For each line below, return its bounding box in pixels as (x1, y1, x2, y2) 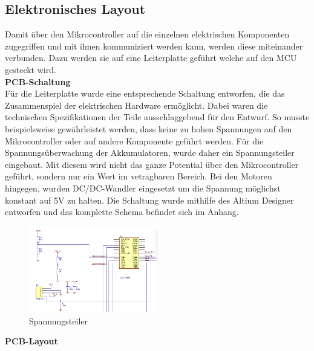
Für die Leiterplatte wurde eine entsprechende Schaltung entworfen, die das (5, 87, 285, 100)
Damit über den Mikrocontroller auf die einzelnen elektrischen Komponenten (5, 28, 290, 40)
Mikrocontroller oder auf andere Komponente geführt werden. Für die (5, 134, 264, 147)
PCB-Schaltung (5, 75, 71, 88)
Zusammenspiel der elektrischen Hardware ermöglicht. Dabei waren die (5, 98, 268, 111)
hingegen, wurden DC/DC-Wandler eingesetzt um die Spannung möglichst (5, 181, 281, 194)
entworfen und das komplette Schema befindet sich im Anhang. (5, 205, 239, 218)
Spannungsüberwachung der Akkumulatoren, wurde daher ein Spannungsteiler (5, 146, 295, 159)
